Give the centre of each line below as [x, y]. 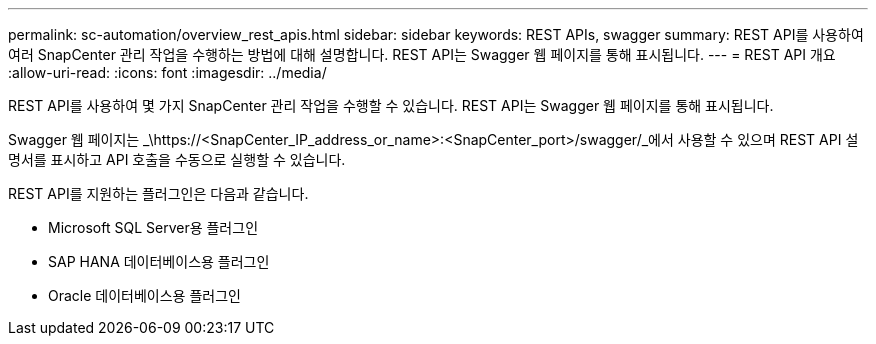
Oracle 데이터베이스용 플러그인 [144, 295]
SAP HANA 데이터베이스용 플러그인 [159, 261]
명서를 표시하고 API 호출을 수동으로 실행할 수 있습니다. [177, 159]
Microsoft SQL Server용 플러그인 [153, 227]
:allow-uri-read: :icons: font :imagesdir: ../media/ [167, 72]
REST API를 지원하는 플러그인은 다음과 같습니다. [158, 193]
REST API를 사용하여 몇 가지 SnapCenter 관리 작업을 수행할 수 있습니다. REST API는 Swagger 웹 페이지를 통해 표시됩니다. [391, 105]
